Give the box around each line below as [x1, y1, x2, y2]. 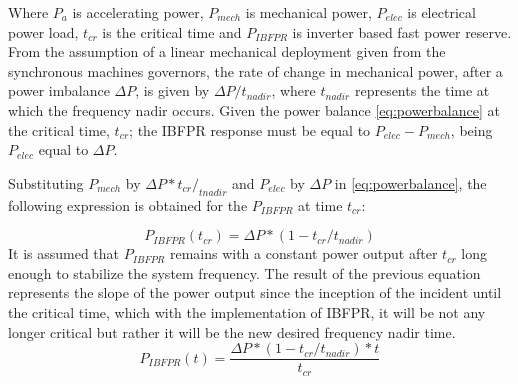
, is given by [135, 80, 210, 101]
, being [450, 119, 493, 140]
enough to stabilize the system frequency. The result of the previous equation [8, 262, 481, 283]
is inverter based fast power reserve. [292, 21, 512, 42]
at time [298, 194, 343, 215]
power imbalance [8, 80, 110, 101]
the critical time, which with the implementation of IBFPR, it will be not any [8, 301, 486, 322]
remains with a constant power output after [169, 243, 438, 264]
